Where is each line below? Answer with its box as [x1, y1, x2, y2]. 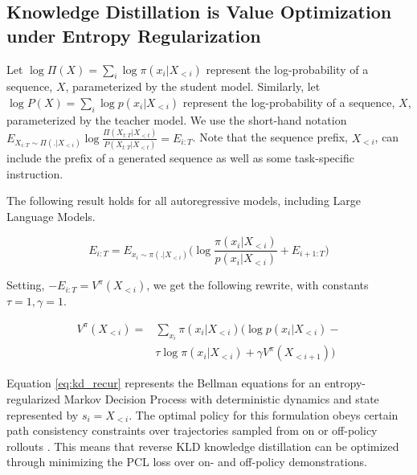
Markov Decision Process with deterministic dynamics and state [63, 390, 379, 407]
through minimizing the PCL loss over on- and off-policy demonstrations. [6, 453, 367, 470]
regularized [6, 390, 60, 407]
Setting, [6, 276, 45, 293]
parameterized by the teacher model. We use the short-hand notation [6, 111, 347, 128]
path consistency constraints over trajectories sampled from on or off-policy [6, 422, 378, 439]
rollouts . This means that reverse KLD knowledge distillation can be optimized [6, 437, 399, 454]
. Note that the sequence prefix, [192, 129, 348, 145]
